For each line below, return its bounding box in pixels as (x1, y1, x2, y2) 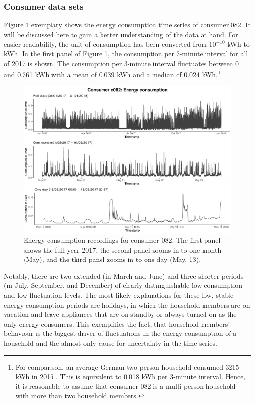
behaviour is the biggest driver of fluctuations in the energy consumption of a (4, 328, 237, 338)
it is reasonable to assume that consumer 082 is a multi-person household (15, 380, 236, 391)
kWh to (227, 39, 250, 49)
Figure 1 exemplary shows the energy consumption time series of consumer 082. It (4, 20, 251, 30)
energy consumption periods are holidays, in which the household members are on (4, 299, 250, 309)
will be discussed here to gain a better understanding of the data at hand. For (4, 29, 238, 39)
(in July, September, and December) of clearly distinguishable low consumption (4, 280, 243, 290)
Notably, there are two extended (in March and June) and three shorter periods (4, 270, 244, 281)
